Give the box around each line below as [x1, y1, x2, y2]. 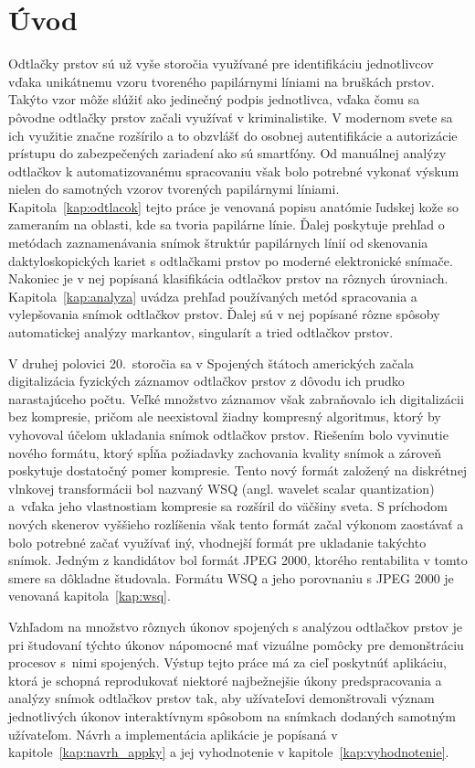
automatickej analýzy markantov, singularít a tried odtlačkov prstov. [8, 323, 394, 342]
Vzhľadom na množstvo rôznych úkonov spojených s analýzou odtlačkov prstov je [8, 616, 462, 635]
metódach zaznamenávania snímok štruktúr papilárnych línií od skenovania [8, 233, 428, 252]
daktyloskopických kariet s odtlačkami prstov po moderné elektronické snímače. [8, 251, 453, 270]
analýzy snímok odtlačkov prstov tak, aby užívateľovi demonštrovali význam [8, 688, 435, 708]
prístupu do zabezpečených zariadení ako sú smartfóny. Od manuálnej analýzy [8, 144, 447, 163]
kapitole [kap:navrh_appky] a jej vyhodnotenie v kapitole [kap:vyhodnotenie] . [8, 742, 449, 762]
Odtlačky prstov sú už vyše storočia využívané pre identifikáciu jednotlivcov [8, 54, 434, 73]
